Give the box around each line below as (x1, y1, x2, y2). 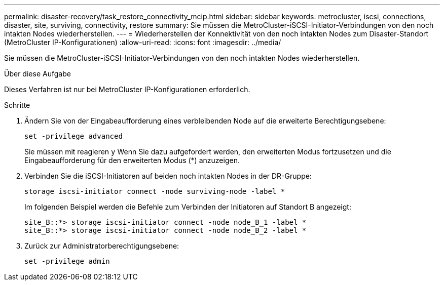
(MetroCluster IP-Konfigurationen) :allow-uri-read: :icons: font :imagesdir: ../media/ (4, 38, 281, 47)
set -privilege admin (24, 257, 110, 265)
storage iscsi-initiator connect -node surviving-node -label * (24, 187, 285, 195)
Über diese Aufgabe (4, 69, 71, 78)
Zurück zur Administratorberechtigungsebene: (24, 241, 179, 250)
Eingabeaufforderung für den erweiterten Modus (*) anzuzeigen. (24, 156, 240, 165)
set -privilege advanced (24, 132, 123, 140)
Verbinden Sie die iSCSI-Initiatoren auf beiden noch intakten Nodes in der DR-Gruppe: (24, 172, 312, 180)
